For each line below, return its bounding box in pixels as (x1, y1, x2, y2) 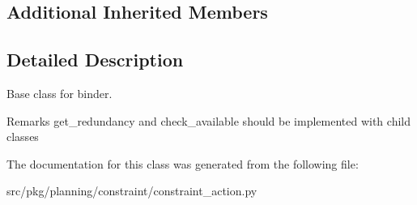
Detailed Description (6, 47, 184, 72)
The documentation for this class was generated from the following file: (6, 155, 359, 172)
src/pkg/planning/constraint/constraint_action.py (6, 182, 257, 199)
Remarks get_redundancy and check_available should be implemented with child (6, 112, 411, 129)
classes (6, 128, 39, 145)
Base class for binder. (6, 84, 113, 101)
